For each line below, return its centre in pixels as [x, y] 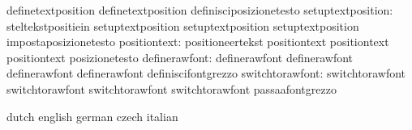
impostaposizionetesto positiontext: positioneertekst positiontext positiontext [198, 42]
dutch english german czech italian [92, 116]
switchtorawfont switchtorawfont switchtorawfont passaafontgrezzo [172, 88]
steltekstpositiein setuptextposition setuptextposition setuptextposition [183, 25]
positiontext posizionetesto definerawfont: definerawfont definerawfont [180, 57]
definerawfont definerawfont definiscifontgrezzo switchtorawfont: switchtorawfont [206, 73]
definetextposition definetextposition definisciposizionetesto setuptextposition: [200, 10]
